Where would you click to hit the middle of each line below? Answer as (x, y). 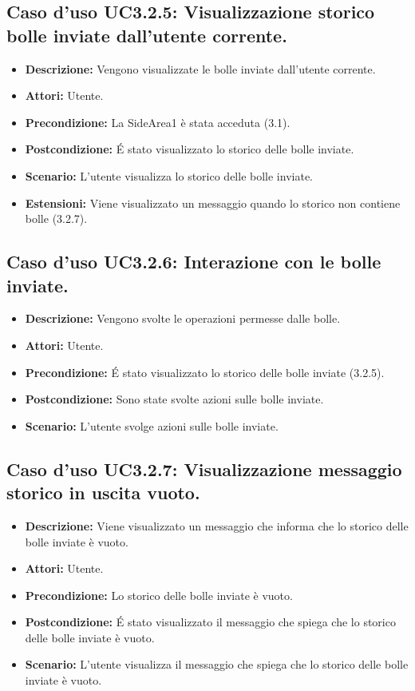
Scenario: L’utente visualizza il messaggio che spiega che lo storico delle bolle (217, 664)
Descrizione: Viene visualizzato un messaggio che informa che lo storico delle (217, 525)
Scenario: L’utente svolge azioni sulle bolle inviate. (152, 425)
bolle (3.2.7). (56, 218)
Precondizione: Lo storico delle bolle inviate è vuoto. (159, 595)
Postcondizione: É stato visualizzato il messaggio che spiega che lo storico (210, 622)
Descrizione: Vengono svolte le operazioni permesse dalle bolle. (183, 318)
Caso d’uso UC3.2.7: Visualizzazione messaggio (204, 469)
